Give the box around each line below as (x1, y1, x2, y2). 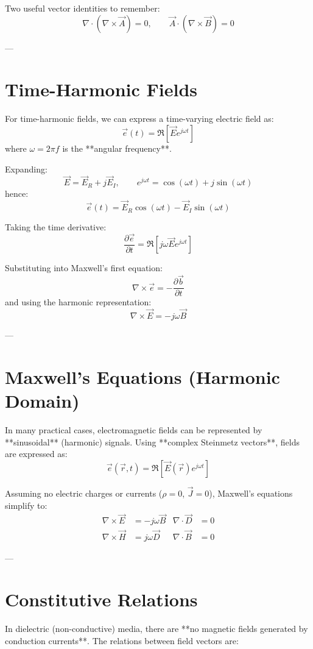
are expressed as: (5, 447, 68, 460)
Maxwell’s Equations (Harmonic (5, 364, 280, 389)
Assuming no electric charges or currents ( (5, 487, 163, 499)
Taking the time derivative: (5, 221, 107, 233)
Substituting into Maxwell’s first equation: (5, 261, 163, 274)
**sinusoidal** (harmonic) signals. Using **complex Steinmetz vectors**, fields (5, 435, 300, 448)
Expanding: (5, 162, 47, 175)
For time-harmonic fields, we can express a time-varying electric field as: (5, 112, 274, 125)
